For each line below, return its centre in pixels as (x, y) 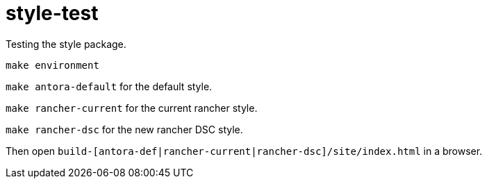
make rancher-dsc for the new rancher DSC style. (124, 129)
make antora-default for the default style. (109, 86)
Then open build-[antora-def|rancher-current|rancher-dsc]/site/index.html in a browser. (244, 151)
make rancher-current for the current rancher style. (132, 108)
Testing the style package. (66, 44)
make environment (52, 65)
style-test (52, 13)
